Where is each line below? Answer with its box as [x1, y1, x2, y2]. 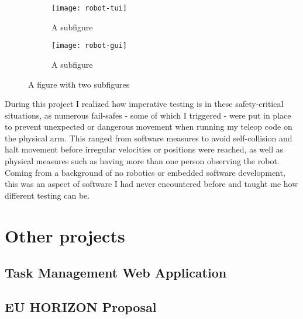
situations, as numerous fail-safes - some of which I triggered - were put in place [5, 109, 291, 121]
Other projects [5, 223, 125, 247]
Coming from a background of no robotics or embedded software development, [5, 166, 285, 178]
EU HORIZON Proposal [5, 297, 157, 315]
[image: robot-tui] [51, 4, 127, 12]
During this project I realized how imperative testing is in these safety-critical [5, 98, 284, 110]
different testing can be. [5, 189, 90, 201]
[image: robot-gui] [51, 41, 127, 50]
